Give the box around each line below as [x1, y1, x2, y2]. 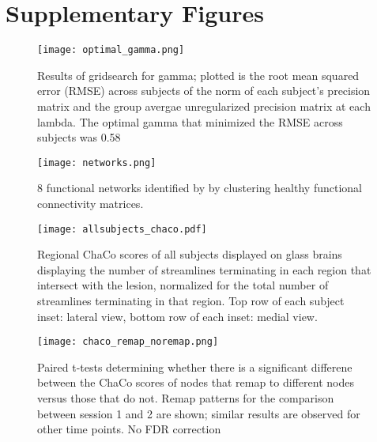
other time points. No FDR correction [37, 421, 221, 437]
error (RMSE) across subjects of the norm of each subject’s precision [37, 82, 371, 99]
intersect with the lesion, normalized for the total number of [37, 277, 329, 293]
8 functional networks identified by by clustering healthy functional [37, 179, 362, 196]
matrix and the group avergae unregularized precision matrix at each [37, 97, 371, 114]
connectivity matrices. [37, 195, 144, 211]
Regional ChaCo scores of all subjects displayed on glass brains [37, 246, 342, 263]
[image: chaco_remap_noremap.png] [37, 336, 219, 348]
